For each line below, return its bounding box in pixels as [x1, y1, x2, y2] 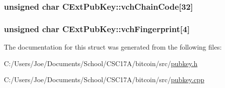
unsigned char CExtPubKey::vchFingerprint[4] [4, 22, 190, 35]
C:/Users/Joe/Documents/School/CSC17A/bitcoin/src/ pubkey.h [4, 58, 198, 68]
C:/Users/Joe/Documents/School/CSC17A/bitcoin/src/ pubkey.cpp [4, 74, 205, 85]
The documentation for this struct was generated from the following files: [4, 42, 222, 52]
